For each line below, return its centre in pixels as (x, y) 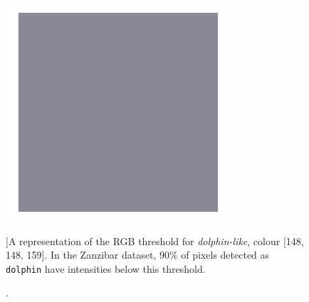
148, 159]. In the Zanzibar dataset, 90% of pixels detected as (138, 255)
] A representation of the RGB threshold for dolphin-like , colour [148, (155, 241)
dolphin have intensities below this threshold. (106, 268)
